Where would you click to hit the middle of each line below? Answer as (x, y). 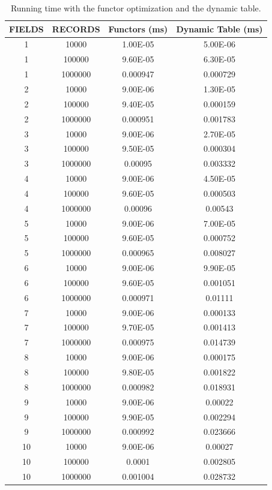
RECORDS (76, 28)
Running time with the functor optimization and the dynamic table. (136, 8)
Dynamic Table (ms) (219, 28)
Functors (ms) (138, 28)
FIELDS (26, 28)
